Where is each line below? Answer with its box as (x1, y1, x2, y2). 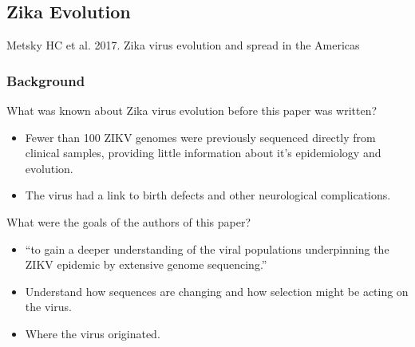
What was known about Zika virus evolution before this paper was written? (6, 102, 377, 119)
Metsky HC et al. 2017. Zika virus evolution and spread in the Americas (6, 37, 360, 53)
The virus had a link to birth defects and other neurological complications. (25, 187, 391, 203)
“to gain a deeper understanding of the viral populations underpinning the (25, 240, 389, 257)
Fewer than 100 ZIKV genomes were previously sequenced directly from (25, 128, 376, 145)
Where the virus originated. (25, 325, 160, 341)
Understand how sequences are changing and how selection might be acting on (25, 282, 409, 299)
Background (6, 70, 85, 90)
